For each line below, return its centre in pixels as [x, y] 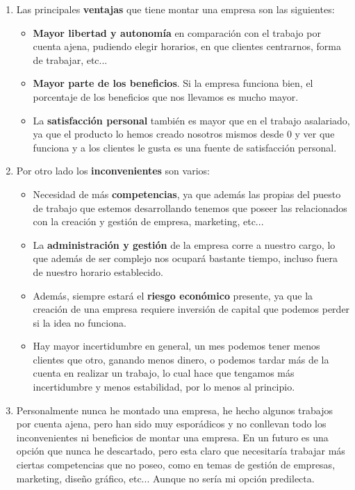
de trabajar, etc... [70, 59]
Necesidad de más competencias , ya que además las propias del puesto [187, 194]
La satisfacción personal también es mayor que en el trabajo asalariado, [191, 120]
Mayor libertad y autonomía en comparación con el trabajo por [177, 32]
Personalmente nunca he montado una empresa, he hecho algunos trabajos [175, 410]
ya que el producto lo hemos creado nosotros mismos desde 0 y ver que [184, 134]
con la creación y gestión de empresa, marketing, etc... [148, 221]
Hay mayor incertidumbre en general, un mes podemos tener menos [176, 346]
